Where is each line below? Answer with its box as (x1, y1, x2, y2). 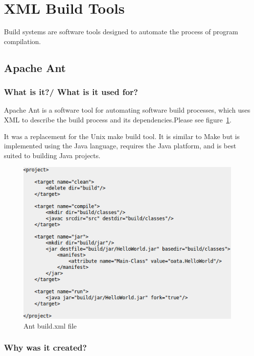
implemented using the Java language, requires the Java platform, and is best (4, 141, 236, 151)
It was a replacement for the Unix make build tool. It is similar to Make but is (4, 131, 240, 141)
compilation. (4, 36, 41, 46)
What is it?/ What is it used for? (4, 86, 138, 98)
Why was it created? (4, 341, 87, 354)
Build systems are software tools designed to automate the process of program (4, 26, 238, 37)
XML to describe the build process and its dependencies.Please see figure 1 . (4, 114, 231, 124)
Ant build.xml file (23, 320, 77, 331)
